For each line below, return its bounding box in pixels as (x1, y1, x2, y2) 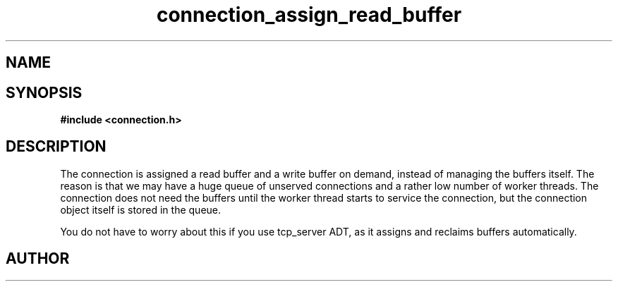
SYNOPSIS (6, 83, 83, 102)
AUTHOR (6, 250, 70, 268)
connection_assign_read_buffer (156, 3, 462, 27)
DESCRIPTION (6, 138, 107, 156)
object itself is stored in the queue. (60, 203, 222, 216)
